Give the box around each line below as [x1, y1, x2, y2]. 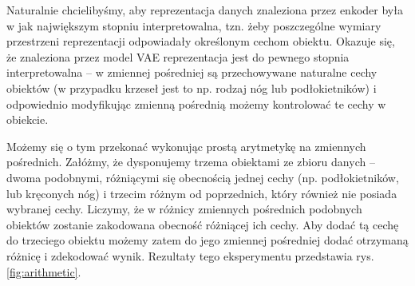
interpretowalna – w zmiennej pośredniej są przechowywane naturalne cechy [6, 64, 377, 81]
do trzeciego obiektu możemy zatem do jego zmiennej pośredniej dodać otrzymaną [6, 232, 409, 248]
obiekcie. [6, 111, 49, 128]
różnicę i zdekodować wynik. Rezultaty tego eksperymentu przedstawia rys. [6, 247, 374, 264]
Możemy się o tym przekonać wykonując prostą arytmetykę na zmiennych [6, 137, 366, 154]
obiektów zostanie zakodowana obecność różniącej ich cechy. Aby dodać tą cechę [6, 216, 399, 232]
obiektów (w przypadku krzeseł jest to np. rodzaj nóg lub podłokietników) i [6, 79, 377, 96]
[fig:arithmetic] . [6, 263, 81, 280]
